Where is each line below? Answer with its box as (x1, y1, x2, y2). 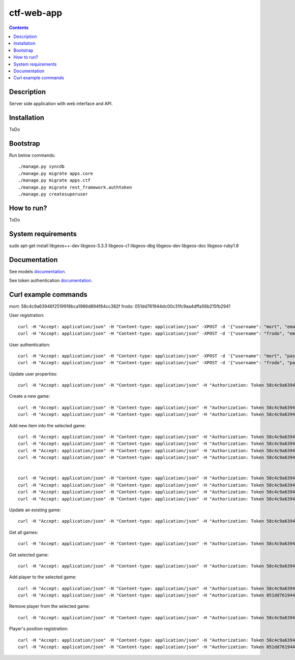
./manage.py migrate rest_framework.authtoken (18, 185, 132, 190)
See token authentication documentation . (9, 278, 93, 283)
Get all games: (9, 529, 39, 535)
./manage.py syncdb (18, 164, 65, 169)
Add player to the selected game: (9, 574, 77, 580)
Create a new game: (9, 393, 50, 399)
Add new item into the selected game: (9, 422, 86, 428)
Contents (9, 25, 29, 31)
